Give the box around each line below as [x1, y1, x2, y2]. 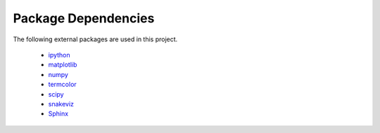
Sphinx [48, 109, 69, 118]
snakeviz [48, 99, 74, 108]
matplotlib [48, 60, 77, 69]
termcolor [48, 80, 77, 89]
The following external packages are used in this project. [13, 35, 178, 43]
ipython [48, 50, 70, 59]
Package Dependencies [13, 10, 155, 26]
